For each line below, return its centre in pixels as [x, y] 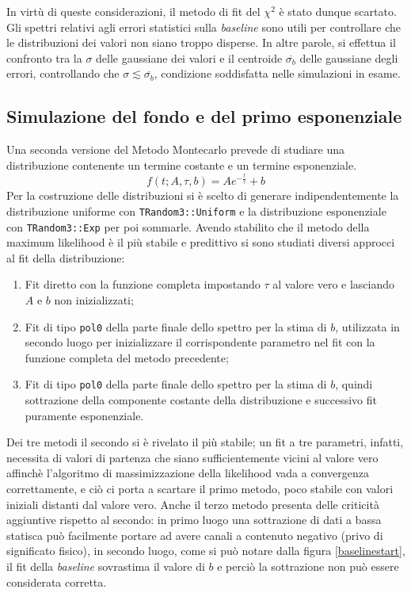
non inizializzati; [94, 299]
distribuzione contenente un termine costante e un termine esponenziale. [182, 165]
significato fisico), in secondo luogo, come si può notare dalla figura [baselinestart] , [206, 551]
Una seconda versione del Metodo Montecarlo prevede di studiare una [175, 149]
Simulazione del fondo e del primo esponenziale [204, 116]
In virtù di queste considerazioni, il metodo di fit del [133, 11]
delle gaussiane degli [349, 57]
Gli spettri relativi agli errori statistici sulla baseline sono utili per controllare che [204, 27]
